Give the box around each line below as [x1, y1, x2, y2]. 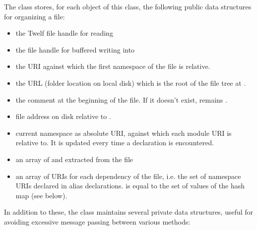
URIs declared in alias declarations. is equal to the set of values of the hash [15, 180, 245, 191]
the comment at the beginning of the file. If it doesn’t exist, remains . [15, 94, 227, 105]
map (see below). [15, 190, 67, 200]
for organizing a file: [4, 11, 65, 21]
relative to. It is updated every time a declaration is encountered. [15, 137, 214, 148]
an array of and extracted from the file [15, 154, 133, 164]
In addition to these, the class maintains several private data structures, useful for [4, 207, 254, 217]
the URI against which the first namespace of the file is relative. [15, 61, 210, 71]
